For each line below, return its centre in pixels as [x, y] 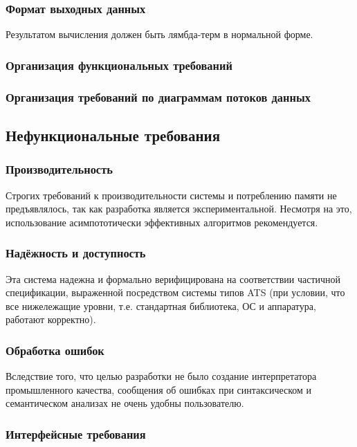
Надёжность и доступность [76, 253]
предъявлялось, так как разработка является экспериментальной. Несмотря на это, [179, 209]
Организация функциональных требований [119, 65]
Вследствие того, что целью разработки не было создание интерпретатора [161, 376]
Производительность [59, 169]
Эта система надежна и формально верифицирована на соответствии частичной [173, 279]
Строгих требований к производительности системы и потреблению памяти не [171, 195]
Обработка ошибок [55, 350]
